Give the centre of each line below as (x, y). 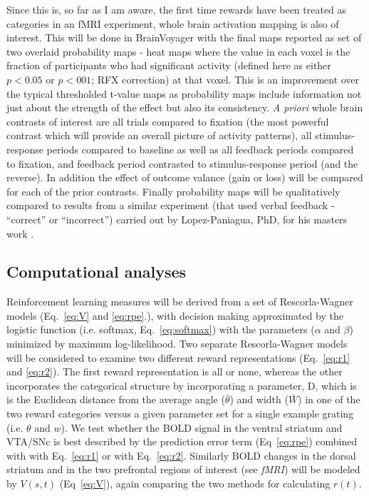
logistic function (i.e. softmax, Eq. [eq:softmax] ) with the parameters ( (161, 329)
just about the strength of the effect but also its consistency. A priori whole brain (185, 107)
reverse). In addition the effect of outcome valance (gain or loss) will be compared (185, 177)
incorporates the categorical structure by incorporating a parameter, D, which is (182, 385)
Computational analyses (97, 272)
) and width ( (259, 399)
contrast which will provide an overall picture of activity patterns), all (159, 135)
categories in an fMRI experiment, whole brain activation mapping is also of (173, 23)
